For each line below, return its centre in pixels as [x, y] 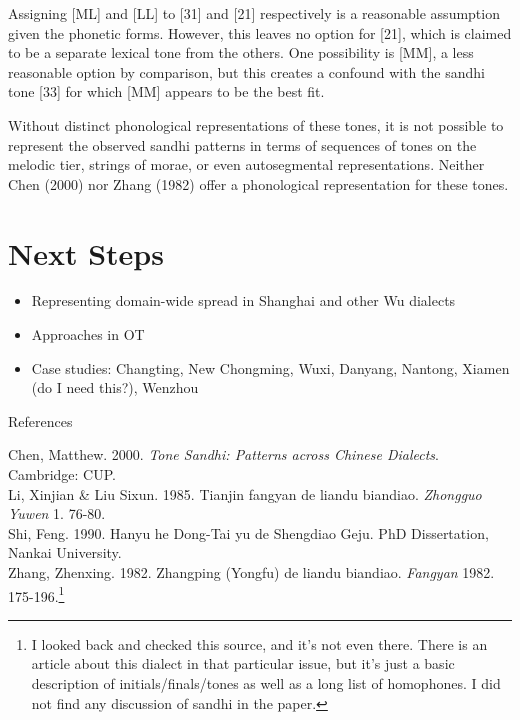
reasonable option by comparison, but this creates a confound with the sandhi [246, 71]
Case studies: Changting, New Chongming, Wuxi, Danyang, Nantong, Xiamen [270, 367]
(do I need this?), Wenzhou [115, 387]
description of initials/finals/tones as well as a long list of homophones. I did [266, 683]
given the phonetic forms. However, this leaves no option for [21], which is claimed [260, 32]
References [40, 420]
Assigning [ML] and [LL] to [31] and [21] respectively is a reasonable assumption [254, 13]
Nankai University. [65, 552]
